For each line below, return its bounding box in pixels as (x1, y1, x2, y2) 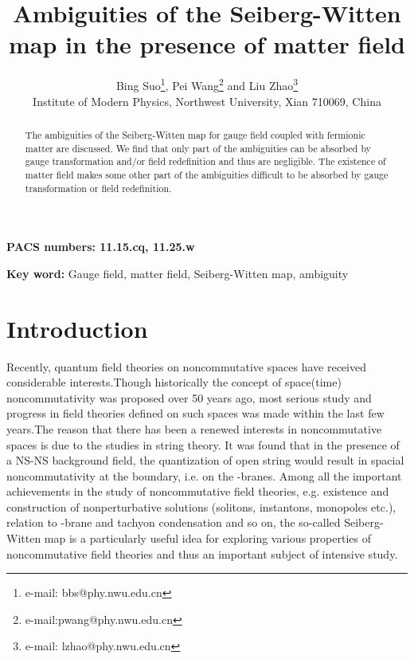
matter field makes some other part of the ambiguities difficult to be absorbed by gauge (25, 167, 389, 181)
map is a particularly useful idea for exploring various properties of (44, 530, 371, 547)
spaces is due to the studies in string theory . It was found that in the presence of (6, 436, 400, 453)
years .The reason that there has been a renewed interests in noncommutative (6, 420, 382, 437)
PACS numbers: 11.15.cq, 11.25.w (6, 238, 195, 255)
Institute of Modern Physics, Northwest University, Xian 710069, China (33, 92, 381, 109)
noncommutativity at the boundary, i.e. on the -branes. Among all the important (6, 467, 402, 484)
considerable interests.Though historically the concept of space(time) (6, 374, 342, 390)
